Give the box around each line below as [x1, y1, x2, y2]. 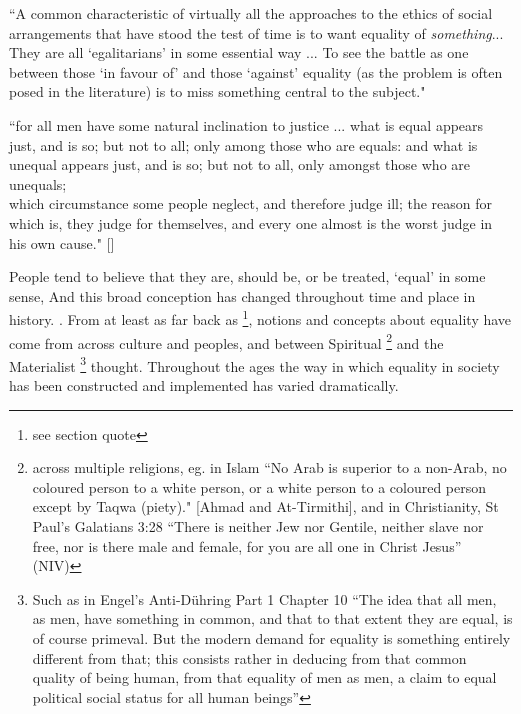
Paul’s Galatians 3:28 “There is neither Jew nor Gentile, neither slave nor [32, 516, 484, 537]
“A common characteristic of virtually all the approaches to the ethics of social [9, 3, 493, 23]
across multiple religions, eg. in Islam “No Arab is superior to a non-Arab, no [32, 457, 507, 478]
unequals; [9, 173, 67, 194]
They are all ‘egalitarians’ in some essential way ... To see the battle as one [9, 42, 469, 63]
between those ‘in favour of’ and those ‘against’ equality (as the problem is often [9, 61, 503, 82]
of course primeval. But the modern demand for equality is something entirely [32, 628, 511, 648]
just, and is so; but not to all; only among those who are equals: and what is [9, 134, 478, 155]
